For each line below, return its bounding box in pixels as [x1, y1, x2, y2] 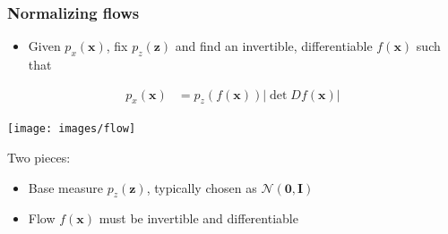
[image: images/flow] [7, 122, 136, 136]
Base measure [28, 178, 103, 196]
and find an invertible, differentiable [175, 37, 373, 55]
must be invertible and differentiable [99, 209, 298, 228]
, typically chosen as [146, 178, 257, 196]
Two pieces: [7, 148, 71, 167]
